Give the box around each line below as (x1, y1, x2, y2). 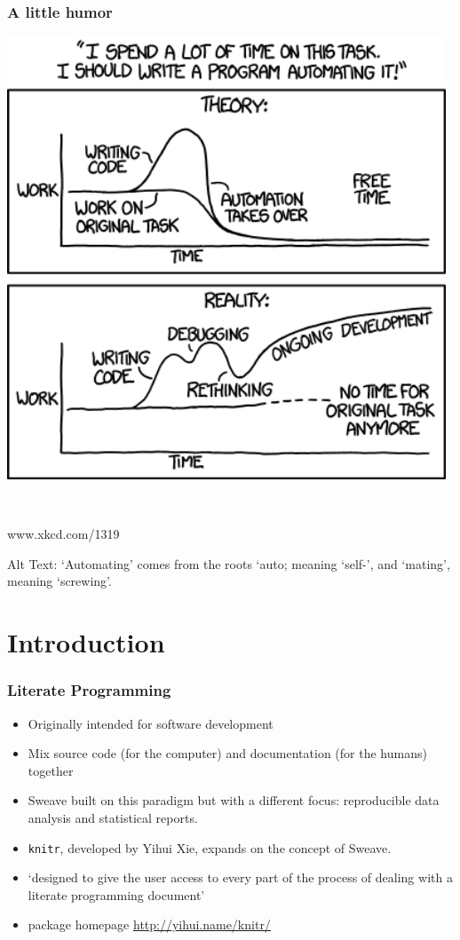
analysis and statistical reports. (28, 808, 198, 826)
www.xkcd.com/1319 (7, 525, 120, 543)
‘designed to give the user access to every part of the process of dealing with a (28, 868, 453, 887)
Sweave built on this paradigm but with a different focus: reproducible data (28, 791, 440, 810)
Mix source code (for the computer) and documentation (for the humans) (28, 744, 427, 762)
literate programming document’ (28, 885, 205, 904)
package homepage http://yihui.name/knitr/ (28, 915, 271, 934)
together (28, 761, 74, 779)
